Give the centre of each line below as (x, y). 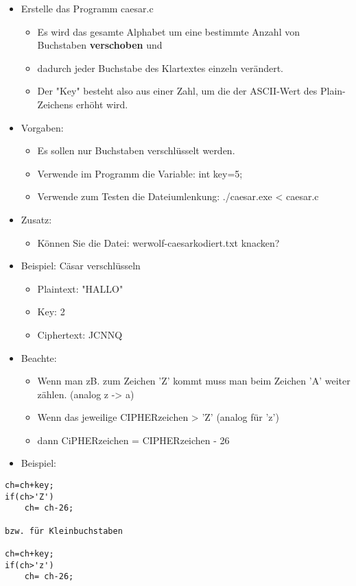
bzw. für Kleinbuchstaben (64, 531)
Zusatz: (36, 219)
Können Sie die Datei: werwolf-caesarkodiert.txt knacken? (158, 242)
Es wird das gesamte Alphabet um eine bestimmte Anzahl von (168, 31)
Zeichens (55, 104)
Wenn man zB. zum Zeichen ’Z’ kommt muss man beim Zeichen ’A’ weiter (194, 381)
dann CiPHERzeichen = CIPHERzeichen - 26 (133, 440)
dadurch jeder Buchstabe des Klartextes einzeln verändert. (160, 68)
